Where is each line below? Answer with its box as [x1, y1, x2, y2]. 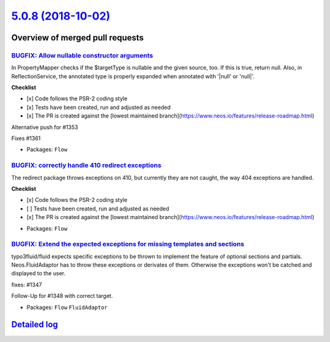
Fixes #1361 [11, 135, 41, 142]
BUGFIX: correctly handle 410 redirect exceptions [11, 161, 162, 169]
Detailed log [11, 319, 58, 330]
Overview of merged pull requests [11, 32, 144, 43]
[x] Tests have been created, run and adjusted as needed [26, 103, 171, 111]
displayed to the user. [11, 270, 66, 277]
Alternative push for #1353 [11, 123, 79, 131]
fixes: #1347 [11, 281, 42, 288]
